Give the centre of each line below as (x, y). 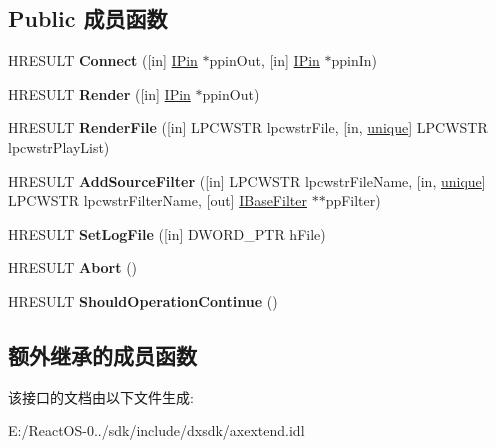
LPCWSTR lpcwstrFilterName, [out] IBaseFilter (157, 200)
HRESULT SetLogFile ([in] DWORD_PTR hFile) (167, 233)
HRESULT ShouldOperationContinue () (143, 300)
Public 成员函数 (88, 18)
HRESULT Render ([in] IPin (99, 93)
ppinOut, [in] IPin (264, 60)
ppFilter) (353, 200)
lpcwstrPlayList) (59, 146)
